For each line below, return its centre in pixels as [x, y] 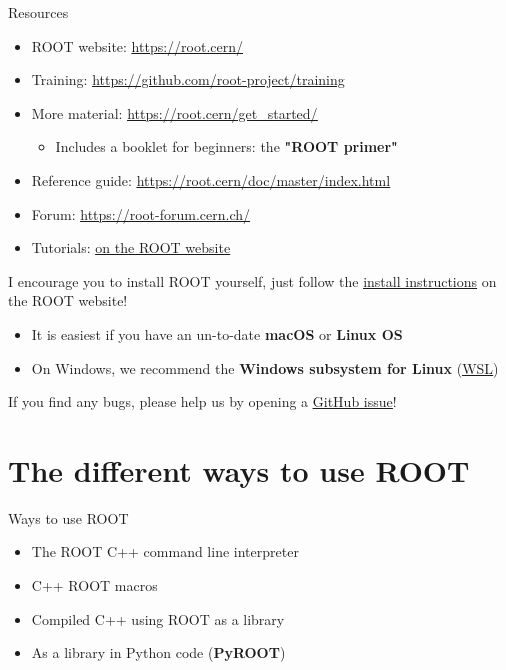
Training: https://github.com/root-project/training [188, 79]
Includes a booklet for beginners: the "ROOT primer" [226, 146]
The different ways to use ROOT [239, 469]
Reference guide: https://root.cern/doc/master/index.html [211, 179]
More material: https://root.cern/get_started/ [174, 112]
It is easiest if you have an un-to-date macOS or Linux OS [217, 333]
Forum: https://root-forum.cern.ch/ [141, 213]
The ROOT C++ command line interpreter [165, 551]
